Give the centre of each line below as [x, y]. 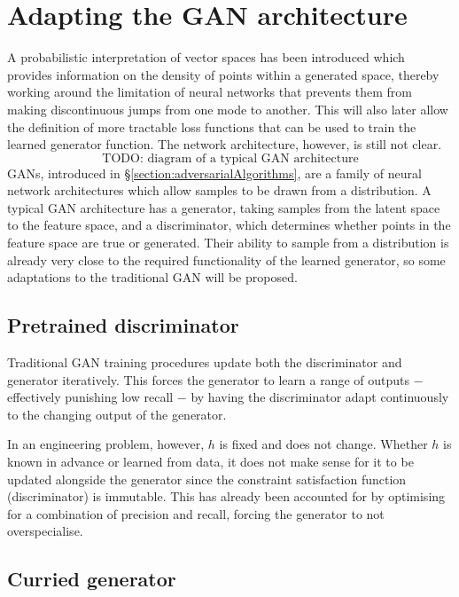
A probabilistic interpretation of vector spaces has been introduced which [206, 57]
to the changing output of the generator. [117, 414]
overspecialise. [45, 531]
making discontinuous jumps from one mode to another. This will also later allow [228, 109]
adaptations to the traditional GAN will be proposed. [152, 277]
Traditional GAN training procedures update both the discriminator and [205, 362]
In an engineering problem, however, [106, 444]
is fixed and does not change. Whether [323, 444]
